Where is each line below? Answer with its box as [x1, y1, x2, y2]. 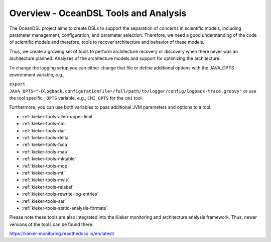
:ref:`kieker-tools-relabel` [22, 184, 74, 190]
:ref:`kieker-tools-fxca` [22, 141, 69, 148]
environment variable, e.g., [9, 71, 65, 77]
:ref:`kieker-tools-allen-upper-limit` [22, 113, 94, 119]
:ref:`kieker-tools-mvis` [22, 177, 70, 183]
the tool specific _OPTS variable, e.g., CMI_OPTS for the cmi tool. [9, 95, 143, 101]
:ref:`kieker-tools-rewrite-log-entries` [22, 191, 99, 197]
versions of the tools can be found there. [9, 221, 94, 227]
